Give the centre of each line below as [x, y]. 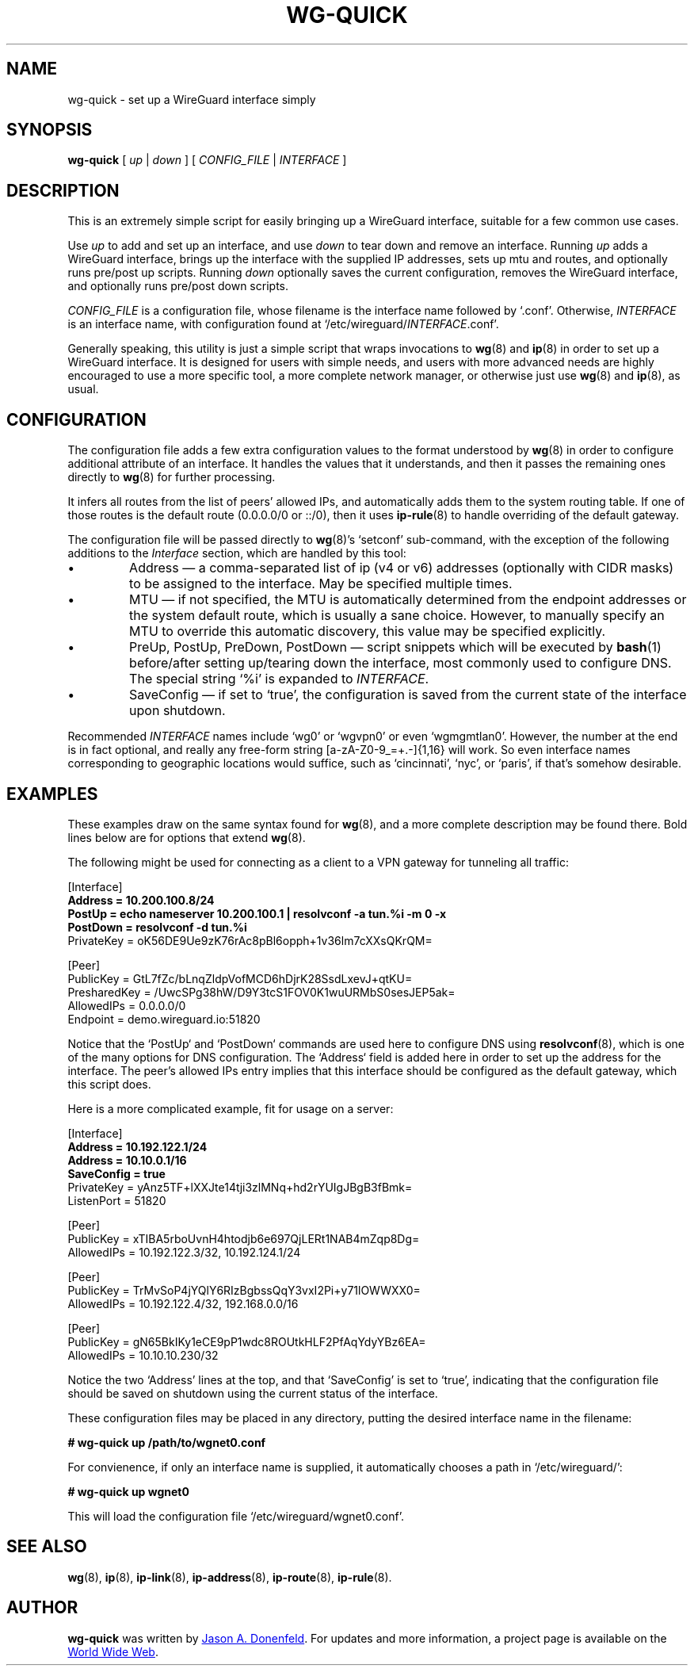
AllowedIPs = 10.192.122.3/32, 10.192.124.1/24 [184, 1252]
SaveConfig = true [116, 1173]
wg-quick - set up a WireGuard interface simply [192, 99]
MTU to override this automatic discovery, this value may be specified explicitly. [368, 631]
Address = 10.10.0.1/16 [127, 1160]
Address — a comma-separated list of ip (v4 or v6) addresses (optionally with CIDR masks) [402, 568]
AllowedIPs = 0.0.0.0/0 [127, 1005]
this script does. [109, 1084]
